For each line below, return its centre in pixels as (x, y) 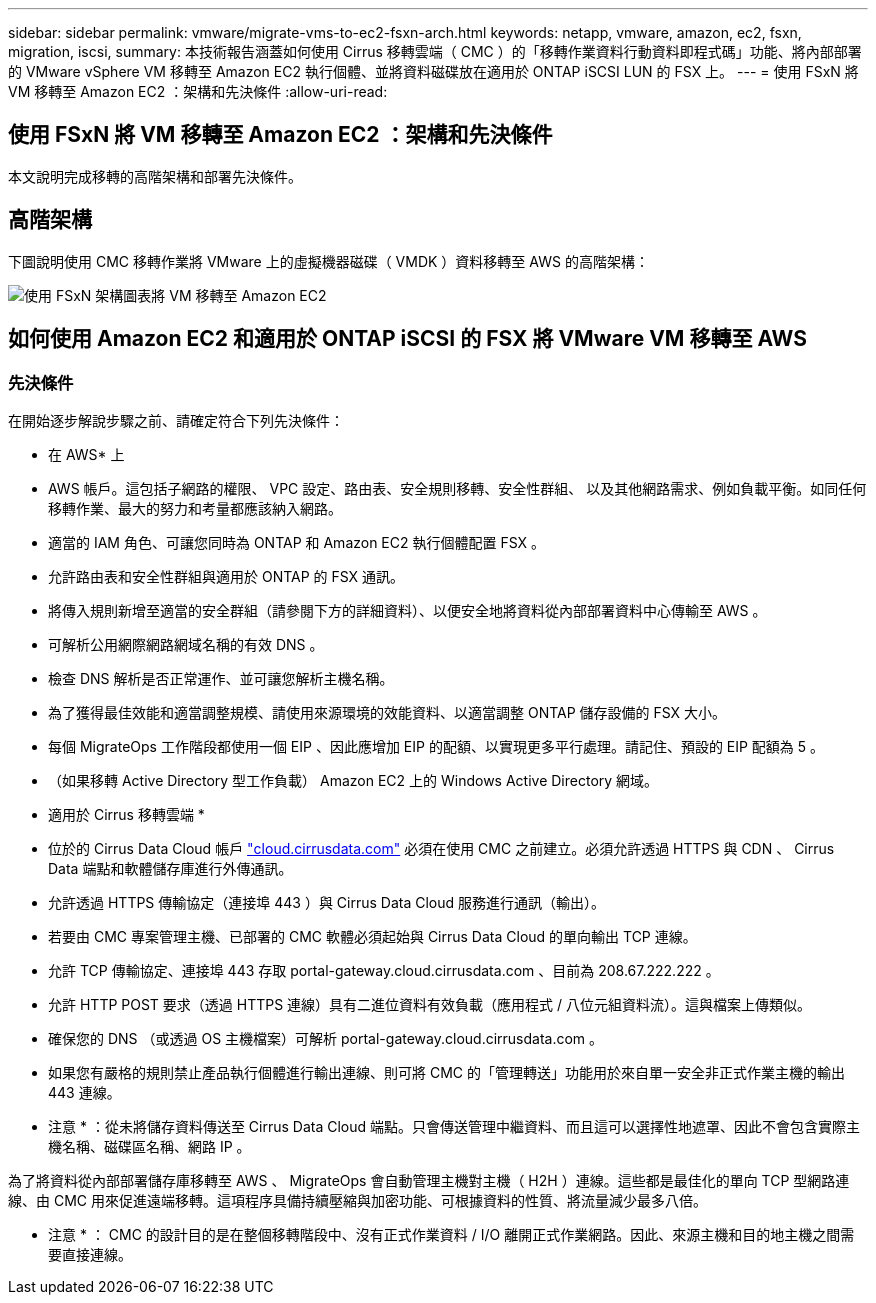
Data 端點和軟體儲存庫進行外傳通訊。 (170, 868)
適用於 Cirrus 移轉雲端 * (126, 814)
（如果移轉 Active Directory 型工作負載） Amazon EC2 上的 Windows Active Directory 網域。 (353, 780)
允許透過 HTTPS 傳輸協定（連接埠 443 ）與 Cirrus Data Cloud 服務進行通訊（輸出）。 (327, 902)
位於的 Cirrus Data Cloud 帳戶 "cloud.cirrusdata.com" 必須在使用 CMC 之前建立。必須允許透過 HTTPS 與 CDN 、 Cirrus (441, 848)
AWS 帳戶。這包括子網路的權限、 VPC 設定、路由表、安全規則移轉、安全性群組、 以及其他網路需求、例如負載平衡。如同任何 (457, 488)
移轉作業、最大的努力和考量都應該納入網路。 (195, 508)
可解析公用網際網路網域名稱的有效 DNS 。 (186, 644)
